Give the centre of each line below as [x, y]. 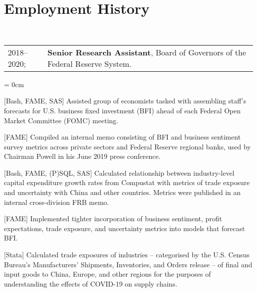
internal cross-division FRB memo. [57, 202]
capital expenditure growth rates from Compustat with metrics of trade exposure [127, 182]
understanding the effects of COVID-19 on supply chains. [91, 283]
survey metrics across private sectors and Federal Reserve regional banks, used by [128, 146]
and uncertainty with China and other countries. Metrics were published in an [122, 192]
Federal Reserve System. [90, 63]
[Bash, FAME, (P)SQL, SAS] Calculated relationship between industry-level [119, 172]
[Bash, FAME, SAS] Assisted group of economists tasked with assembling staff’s [125, 101]
